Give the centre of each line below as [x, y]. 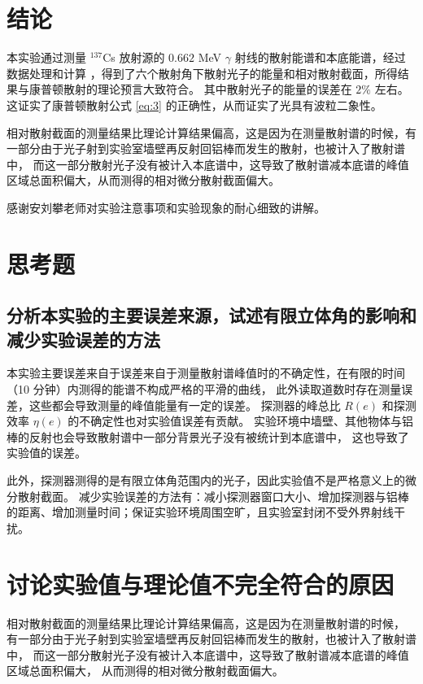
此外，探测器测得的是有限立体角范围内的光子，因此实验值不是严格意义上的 [206, 480]
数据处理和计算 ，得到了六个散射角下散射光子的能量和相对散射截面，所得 [202, 73]
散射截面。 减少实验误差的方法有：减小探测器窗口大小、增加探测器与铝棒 [213, 496]
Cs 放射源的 [134, 57]
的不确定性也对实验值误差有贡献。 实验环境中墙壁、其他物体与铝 [240, 421]
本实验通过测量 [46, 57]
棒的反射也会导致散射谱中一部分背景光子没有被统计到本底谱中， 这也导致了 [208, 436]
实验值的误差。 [46, 453]
